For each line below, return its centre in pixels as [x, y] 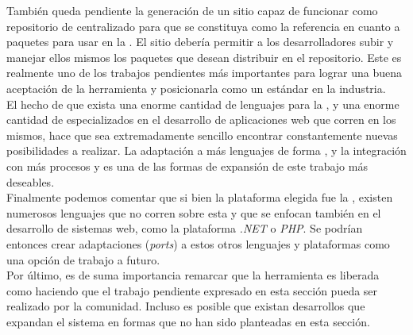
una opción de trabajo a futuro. [83, 259]
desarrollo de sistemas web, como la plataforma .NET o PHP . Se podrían [185, 228]
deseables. [31, 181]
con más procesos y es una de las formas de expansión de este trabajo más [187, 166]
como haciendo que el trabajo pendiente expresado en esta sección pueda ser [192, 290]
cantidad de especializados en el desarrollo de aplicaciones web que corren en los [201, 119]
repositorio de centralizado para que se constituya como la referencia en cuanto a [203, 26]
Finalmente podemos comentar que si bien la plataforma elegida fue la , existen [200, 197]
